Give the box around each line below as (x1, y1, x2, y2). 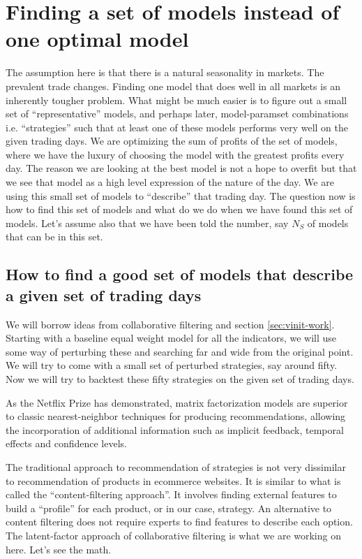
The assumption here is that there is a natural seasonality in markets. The (6, 65, 324, 80)
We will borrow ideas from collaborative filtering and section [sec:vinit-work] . (6, 317, 335, 331)
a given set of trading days (6, 284, 202, 305)
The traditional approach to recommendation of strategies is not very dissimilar (6, 459, 346, 474)
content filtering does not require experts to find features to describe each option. (6, 514, 353, 529)
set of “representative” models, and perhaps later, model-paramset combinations (6, 106, 349, 121)
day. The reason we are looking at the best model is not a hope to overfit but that (6, 161, 357, 175)
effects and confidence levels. (6, 436, 127, 451)
